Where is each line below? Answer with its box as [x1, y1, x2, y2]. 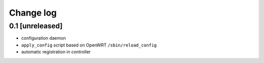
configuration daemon [21, 35, 66, 41]
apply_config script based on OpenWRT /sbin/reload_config [21, 42, 157, 48]
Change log [9, 7, 57, 18]
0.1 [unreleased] [9, 21, 63, 30]
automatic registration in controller [21, 49, 91, 55]
